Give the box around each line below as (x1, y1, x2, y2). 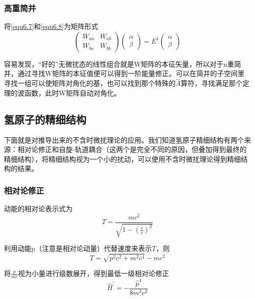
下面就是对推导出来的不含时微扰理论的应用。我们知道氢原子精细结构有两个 (4, 134, 244, 145)
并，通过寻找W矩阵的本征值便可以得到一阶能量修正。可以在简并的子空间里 (4, 68, 245, 78)
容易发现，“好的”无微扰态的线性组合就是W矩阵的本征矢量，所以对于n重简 (4, 58, 241, 69)
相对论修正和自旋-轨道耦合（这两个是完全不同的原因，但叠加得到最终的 (17, 144, 247, 154)
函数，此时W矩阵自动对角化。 (24, 87, 121, 98)
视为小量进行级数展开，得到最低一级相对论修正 (18, 268, 169, 278)
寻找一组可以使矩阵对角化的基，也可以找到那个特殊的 (4, 78, 176, 88)
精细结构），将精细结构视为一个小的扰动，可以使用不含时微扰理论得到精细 (4, 153, 241, 164)
